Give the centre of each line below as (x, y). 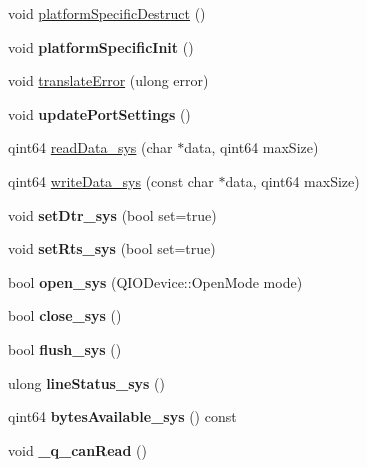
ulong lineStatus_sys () (86, 382)
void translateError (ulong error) (108, 80)
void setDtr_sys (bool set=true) (112, 214)
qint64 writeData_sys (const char (111, 180)
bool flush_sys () (65, 348)
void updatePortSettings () (99, 113)
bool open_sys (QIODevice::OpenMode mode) (155, 281)
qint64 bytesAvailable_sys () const (122, 416)
